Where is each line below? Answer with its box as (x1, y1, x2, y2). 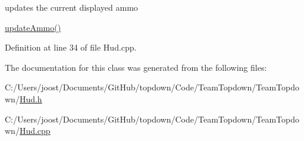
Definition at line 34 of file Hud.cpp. (5, 41, 137, 54)
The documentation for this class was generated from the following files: (5, 61, 267, 73)
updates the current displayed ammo (5, 1, 138, 13)
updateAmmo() (5, 21, 61, 33)
